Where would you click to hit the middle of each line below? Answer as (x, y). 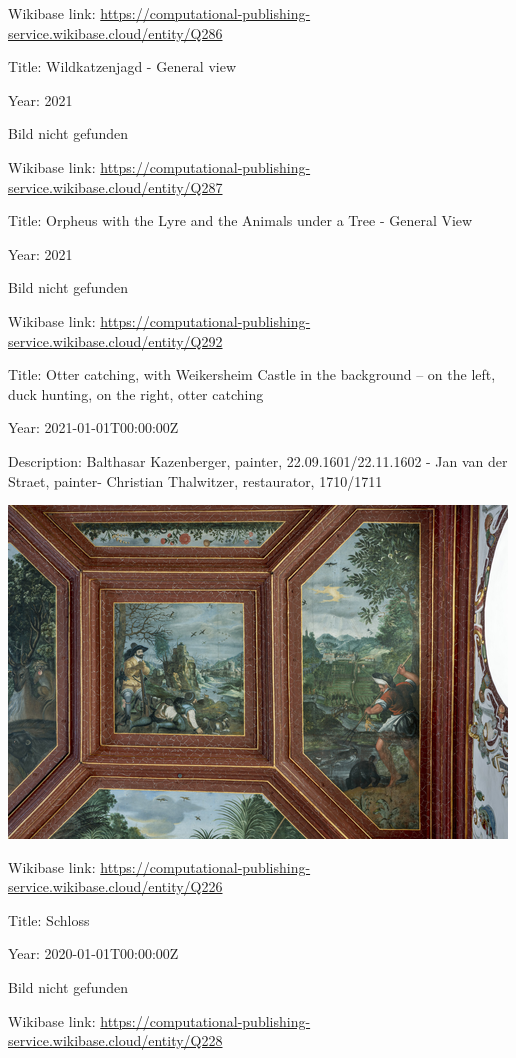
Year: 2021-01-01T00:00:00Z (93, 427)
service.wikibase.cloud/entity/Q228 (115, 1040)
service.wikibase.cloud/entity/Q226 (115, 886)
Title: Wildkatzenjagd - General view (122, 66)
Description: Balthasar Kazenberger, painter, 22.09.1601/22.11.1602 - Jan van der (258, 460)
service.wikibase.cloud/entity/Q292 (115, 340)
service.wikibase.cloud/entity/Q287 (115, 186)
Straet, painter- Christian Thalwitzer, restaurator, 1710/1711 (195, 480)
